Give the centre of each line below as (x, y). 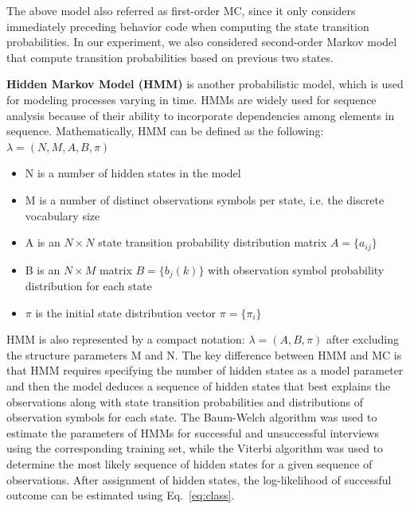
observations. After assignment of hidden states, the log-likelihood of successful (199, 479)
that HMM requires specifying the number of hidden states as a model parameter (205, 370)
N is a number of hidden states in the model (133, 173)
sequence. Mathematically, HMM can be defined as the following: (165, 131)
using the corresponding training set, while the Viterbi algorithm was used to (195, 448)
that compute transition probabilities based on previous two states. (170, 57)
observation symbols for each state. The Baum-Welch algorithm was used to (192, 417)
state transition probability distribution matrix (213, 242)
